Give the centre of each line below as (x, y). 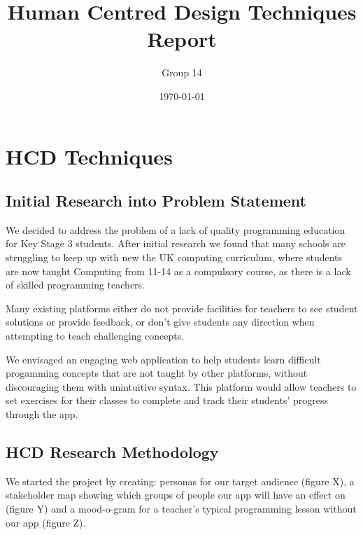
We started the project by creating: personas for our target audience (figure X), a (180, 481)
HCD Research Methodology (112, 452)
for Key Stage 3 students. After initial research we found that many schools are (176, 243)
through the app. (42, 414)
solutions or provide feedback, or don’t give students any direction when (160, 322)
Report (182, 39)
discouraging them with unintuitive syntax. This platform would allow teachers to (181, 386)
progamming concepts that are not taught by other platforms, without (157, 373)
